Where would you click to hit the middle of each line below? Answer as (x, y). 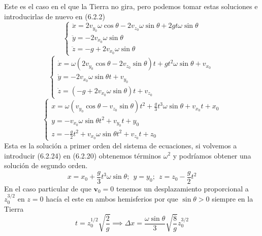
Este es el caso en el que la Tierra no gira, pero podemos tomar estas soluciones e (131, 6)
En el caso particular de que (48, 188)
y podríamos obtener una (212, 155)
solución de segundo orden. (46, 165)
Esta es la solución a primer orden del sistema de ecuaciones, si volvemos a (121, 145)
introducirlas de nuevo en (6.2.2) (55, 16)
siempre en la (233, 199)
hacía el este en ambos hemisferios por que (112, 199)
